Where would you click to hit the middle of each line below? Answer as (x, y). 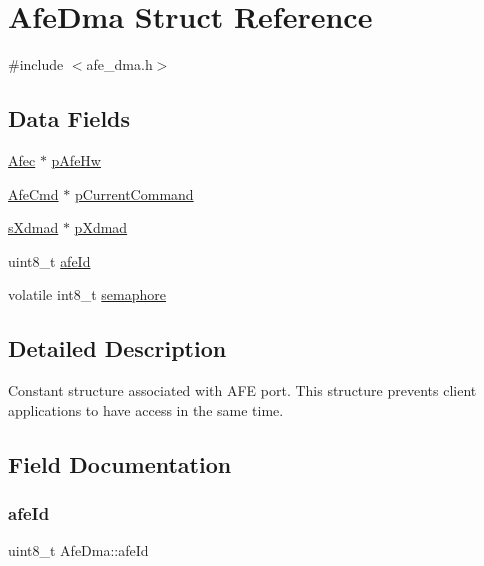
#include (36, 64)
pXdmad (101, 227)
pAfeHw (76, 159)
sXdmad (33, 227)
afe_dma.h (119, 64)
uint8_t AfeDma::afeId (78, 550)
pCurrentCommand (134, 193)
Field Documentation (120, 463)
